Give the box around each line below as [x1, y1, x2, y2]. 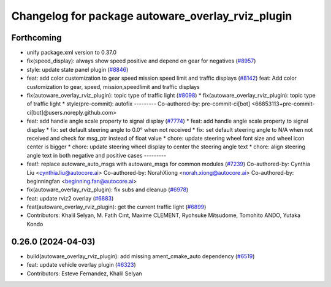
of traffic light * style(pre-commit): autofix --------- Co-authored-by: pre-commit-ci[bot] [26, 100, 251, 107]
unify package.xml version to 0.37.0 [26, 49, 116, 56]
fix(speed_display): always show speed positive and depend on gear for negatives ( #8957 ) [26, 57, 256, 64]
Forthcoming [11, 33, 62, 43]
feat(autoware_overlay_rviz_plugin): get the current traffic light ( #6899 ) [26, 203, 207, 211]
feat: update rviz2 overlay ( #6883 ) [26, 194, 114, 202]
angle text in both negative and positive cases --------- [26, 151, 167, 159]
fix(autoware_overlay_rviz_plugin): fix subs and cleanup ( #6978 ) [26, 186, 189, 193]
